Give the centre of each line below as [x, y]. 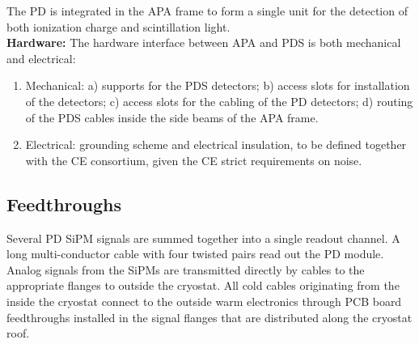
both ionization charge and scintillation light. [119, 26]
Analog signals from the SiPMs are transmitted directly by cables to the [186, 269]
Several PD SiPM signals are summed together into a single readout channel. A [203, 238]
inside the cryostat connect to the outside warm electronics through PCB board [204, 301]
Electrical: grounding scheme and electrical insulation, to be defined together [216, 144]
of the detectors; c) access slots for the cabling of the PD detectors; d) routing [219, 101]
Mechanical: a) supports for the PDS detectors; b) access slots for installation [218, 85]
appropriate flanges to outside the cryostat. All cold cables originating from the [203, 285]
